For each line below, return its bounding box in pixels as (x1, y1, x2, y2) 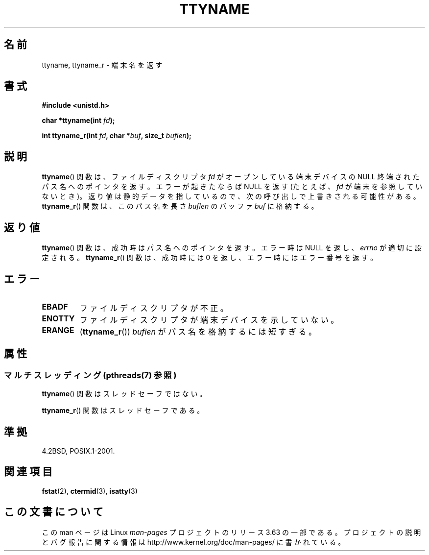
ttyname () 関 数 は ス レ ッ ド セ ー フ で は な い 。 (42, 389, 207, 398)
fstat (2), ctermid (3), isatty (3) (42, 486, 138, 495)
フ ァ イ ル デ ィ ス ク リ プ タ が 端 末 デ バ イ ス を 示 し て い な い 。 (79, 314, 339, 325)
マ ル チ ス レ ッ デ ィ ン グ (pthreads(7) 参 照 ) (4, 370, 177, 380)
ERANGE (42, 325, 74, 335)
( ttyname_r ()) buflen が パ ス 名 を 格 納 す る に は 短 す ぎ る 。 (79, 326, 317, 337)
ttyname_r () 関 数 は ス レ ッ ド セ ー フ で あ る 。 (42, 406, 204, 415)
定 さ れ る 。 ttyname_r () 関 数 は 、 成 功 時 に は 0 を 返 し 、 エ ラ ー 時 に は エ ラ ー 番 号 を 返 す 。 (42, 253, 377, 262)
